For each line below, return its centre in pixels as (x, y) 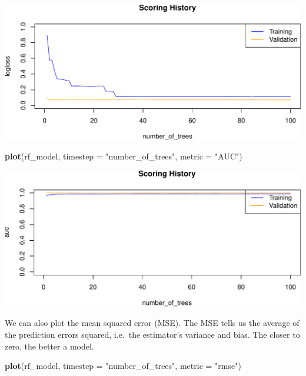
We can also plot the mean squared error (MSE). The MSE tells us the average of (152, 323)
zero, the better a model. (49, 346)
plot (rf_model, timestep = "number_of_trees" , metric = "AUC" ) (124, 156)
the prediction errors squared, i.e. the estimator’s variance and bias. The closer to (152, 335)
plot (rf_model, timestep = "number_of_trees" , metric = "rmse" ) (123, 366)
